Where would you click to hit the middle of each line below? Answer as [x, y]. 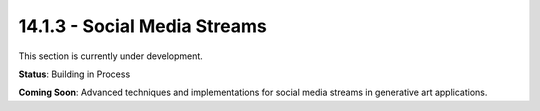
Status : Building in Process [74, 74]
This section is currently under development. [111, 56]
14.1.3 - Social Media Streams [142, 26]
